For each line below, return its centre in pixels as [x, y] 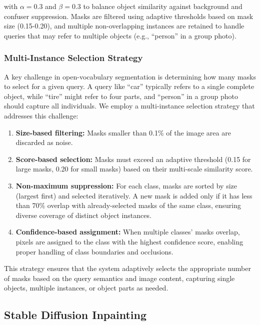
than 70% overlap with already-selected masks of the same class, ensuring [128, 205]
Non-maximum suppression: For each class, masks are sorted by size [126, 185]
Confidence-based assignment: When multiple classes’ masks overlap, [128, 232]
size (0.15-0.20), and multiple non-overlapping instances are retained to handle [124, 26]
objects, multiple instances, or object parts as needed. [86, 288]
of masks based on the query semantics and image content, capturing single [119, 278]
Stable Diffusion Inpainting [75, 315]
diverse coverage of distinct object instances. [83, 215]
